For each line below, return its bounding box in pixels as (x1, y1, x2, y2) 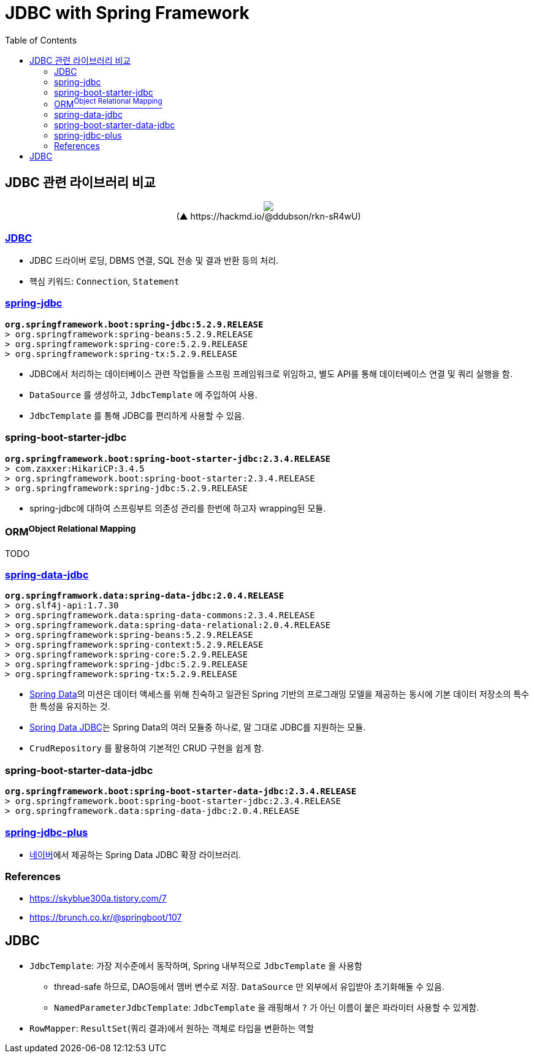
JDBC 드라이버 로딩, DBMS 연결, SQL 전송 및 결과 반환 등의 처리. (29, 255, 279, 266)
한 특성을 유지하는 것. (29, 701, 110, 712)
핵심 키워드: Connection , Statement (29, 276, 180, 286)
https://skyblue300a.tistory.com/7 (29, 892, 167, 903)
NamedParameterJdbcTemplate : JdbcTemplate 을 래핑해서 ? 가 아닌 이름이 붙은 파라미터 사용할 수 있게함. (54, 1002, 479, 1013)
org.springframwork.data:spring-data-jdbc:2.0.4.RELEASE (5, 591, 284, 601)
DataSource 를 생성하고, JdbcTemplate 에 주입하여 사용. (29, 389, 257, 400)
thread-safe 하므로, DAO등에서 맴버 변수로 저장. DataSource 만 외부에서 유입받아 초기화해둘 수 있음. (54, 981, 444, 992)
